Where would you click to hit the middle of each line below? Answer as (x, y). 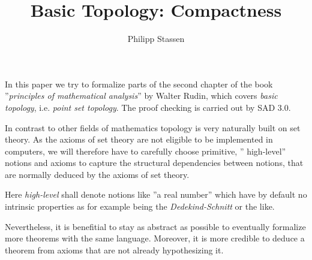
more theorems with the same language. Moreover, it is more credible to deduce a (155, 238)
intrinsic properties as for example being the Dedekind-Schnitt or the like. (140, 206)
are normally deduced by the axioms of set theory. (97, 174)
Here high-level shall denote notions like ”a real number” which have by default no (156, 194)
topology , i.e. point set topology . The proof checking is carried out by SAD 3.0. (148, 107)
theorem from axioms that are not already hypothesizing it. (114, 250)
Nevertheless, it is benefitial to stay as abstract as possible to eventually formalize (155, 226)
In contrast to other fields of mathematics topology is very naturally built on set (153, 127)
